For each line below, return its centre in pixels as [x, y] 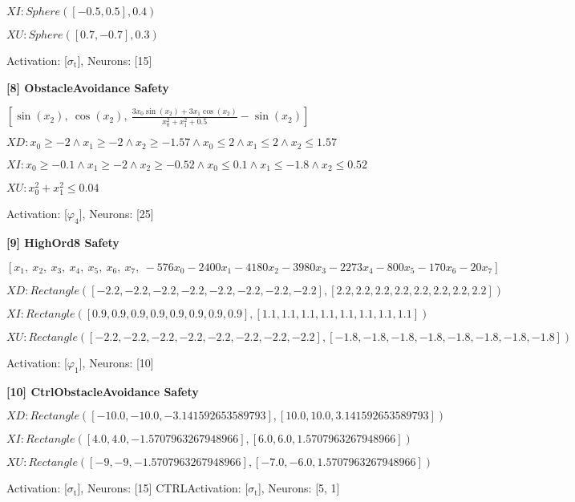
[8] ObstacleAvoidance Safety [88, 87]
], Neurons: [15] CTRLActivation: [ [163, 488]
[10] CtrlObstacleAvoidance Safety [103, 391]
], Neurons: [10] [116, 362]
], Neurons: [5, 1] [299, 488]
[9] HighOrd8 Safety [63, 243]
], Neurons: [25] [116, 214]
